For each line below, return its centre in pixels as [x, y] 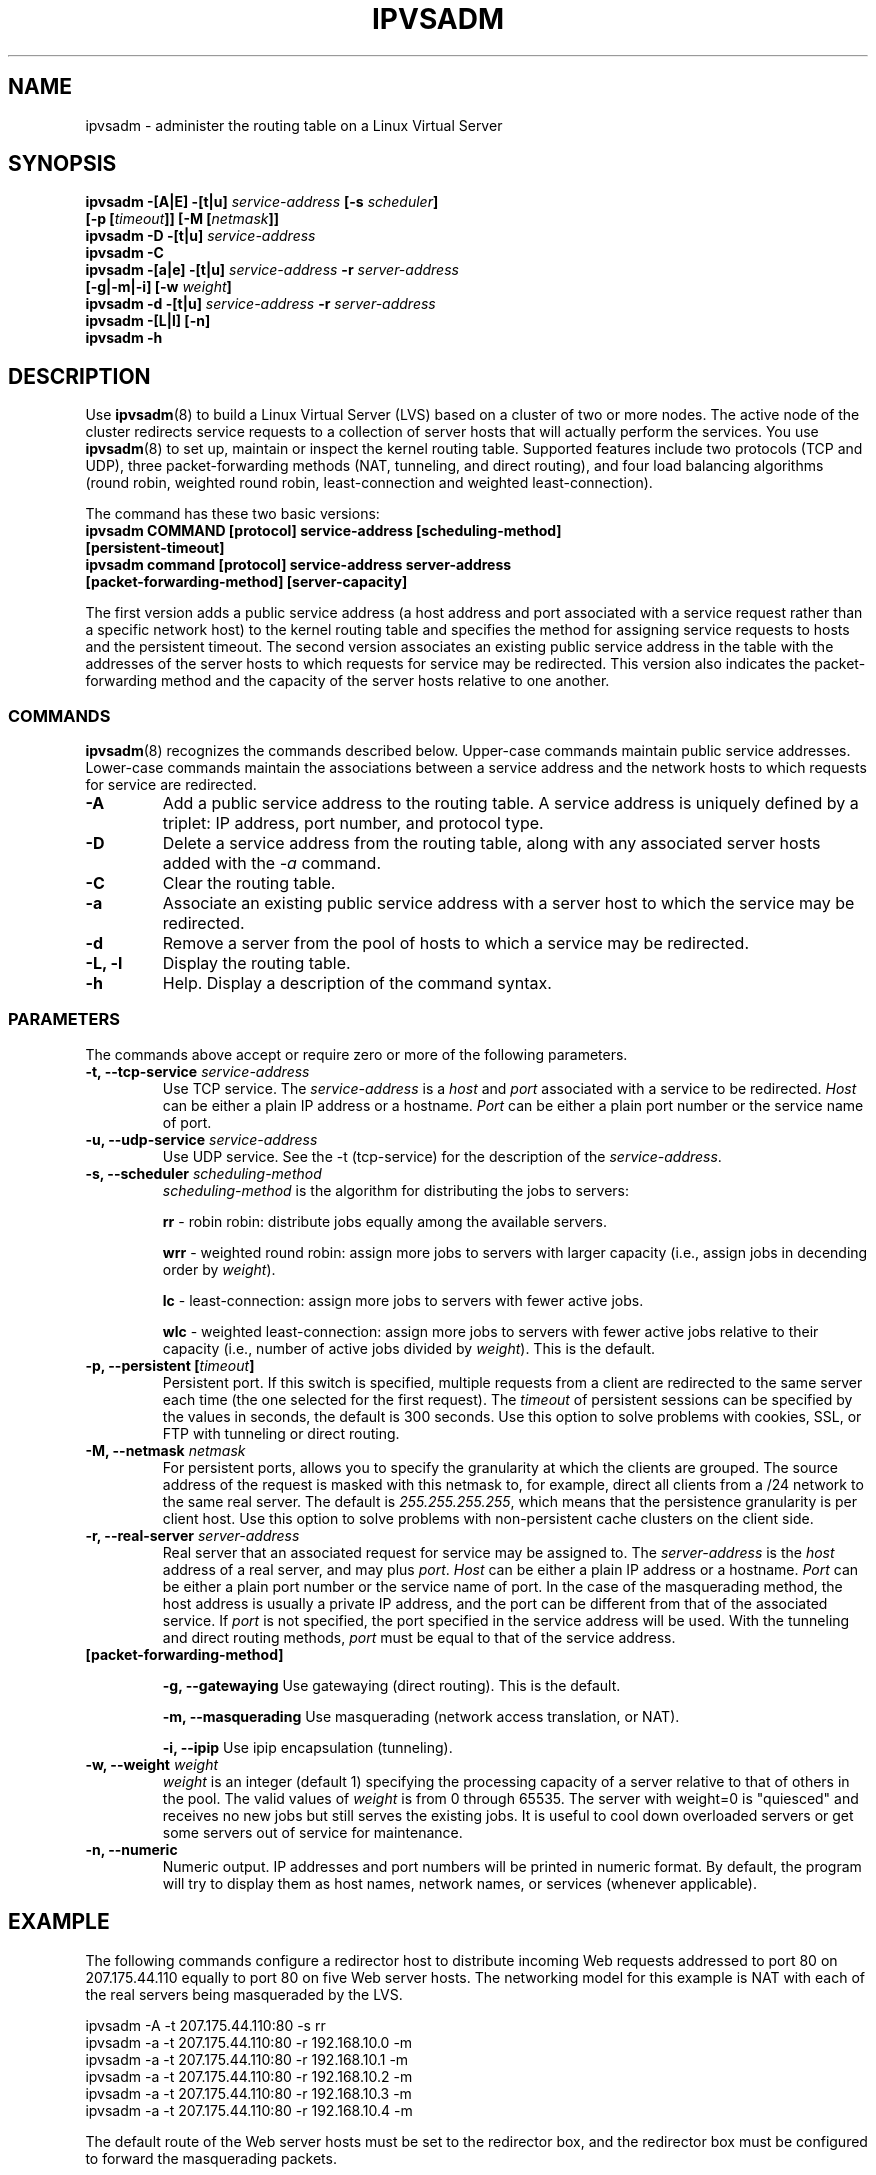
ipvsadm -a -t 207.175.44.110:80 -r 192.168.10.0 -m [249, 2042]
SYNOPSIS [62, 164]
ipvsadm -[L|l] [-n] [148, 321]
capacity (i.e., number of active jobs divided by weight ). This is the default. [409, 1348]
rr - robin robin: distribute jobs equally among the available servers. [384, 1221]
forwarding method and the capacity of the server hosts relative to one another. [347, 681]
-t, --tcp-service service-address [197, 1071]
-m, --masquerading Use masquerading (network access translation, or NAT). [421, 1716]
